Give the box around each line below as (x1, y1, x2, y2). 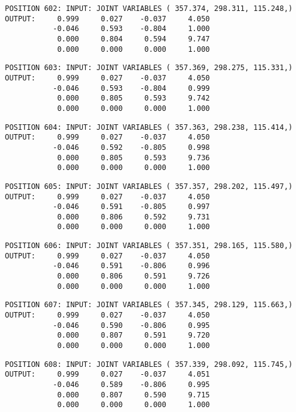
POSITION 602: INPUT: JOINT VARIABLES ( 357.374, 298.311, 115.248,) (5, 4, 293, 13)
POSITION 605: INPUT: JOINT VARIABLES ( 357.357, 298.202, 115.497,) (5, 182, 293, 191)
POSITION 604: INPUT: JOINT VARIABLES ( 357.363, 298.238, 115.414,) (5, 123, 293, 132)
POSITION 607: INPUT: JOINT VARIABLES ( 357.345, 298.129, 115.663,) (5, 300, 293, 310)
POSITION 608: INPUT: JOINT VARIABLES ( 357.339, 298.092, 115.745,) (5, 360, 293, 369)
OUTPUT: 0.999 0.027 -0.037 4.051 (5, 370, 210, 379)
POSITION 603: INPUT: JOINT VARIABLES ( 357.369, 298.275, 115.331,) (5, 63, 293, 73)
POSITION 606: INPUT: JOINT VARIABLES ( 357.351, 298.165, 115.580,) (5, 241, 293, 250)
